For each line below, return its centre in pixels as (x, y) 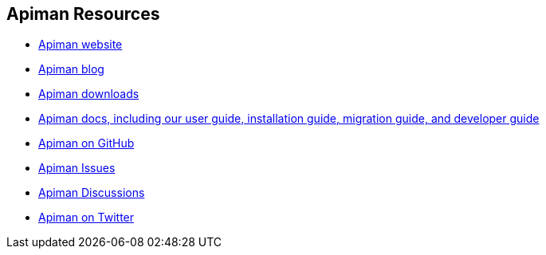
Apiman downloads (89, 94)
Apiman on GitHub (86, 143)
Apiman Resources (83, 14)
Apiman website (81, 45)
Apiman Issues (77, 168)
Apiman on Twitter (86, 218)
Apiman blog (71, 69)
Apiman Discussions (92, 193)
